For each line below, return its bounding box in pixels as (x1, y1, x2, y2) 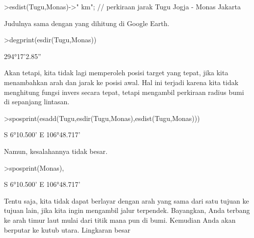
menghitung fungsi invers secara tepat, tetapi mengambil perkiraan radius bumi (4, 87, 244, 97)
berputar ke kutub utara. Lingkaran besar (4, 224, 131, 235)
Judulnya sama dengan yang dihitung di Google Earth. (4, 18, 169, 28)
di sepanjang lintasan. (4, 96, 70, 107)
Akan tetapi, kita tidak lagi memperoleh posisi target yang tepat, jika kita (4, 67, 228, 78)
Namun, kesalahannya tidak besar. (4, 146, 108, 156)
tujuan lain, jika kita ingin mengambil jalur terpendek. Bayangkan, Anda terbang (4, 205, 250, 215)
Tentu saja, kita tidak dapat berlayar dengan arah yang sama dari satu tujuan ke (4, 195, 249, 206)
